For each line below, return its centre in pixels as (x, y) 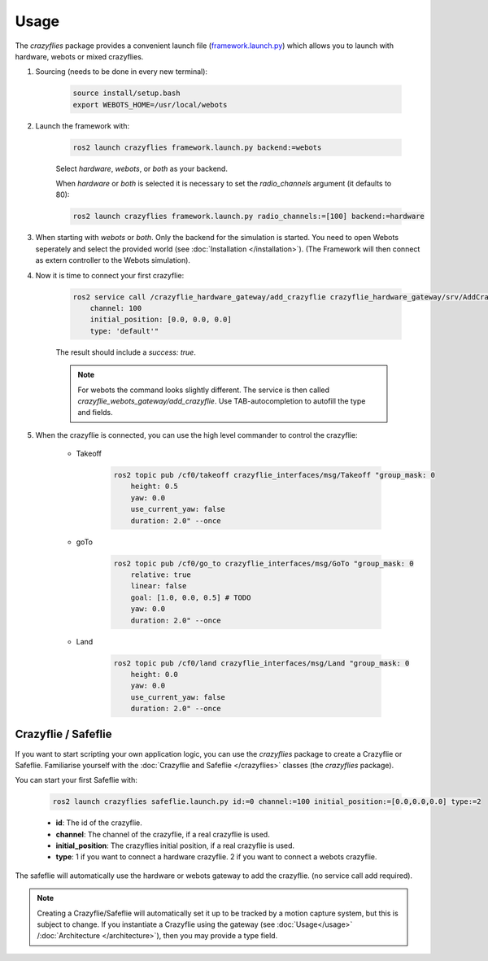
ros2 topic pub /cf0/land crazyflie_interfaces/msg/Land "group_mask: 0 (261, 663)
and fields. (95, 413)
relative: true (161, 574)
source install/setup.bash (126, 93)
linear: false (159, 586)
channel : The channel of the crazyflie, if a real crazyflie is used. (163, 834)
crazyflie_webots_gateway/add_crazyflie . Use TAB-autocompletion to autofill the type (222, 401)
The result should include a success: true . (126, 352)
